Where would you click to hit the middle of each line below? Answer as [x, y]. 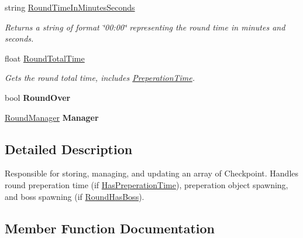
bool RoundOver [38, 97]
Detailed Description [69, 149]
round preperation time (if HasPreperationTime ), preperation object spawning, [147, 184]
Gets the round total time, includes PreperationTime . [100, 78]
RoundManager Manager [52, 117]
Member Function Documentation [110, 228]
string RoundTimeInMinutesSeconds [70, 7]
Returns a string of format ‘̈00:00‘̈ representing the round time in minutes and [145, 27]
